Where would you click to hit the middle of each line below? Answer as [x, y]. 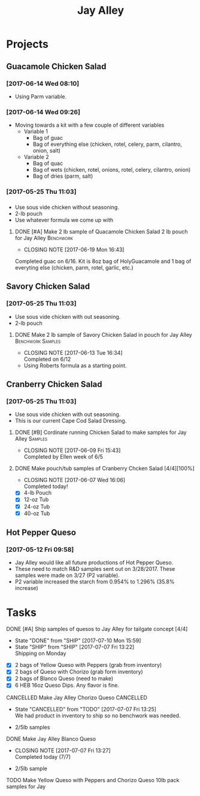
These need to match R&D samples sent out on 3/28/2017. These [95, 569]
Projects [28, 44]
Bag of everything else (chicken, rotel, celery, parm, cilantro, [107, 144]
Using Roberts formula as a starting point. [75, 365]
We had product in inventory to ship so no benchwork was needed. [98, 716]
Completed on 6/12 [47, 359]
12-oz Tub [36, 499]
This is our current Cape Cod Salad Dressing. [71, 421]
